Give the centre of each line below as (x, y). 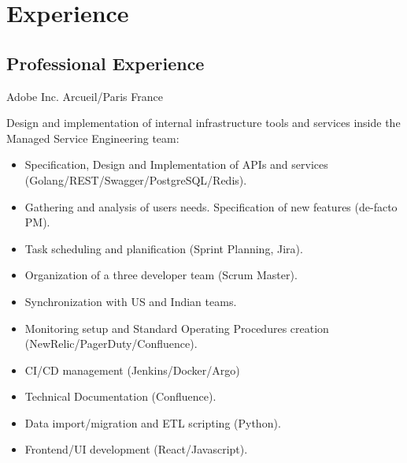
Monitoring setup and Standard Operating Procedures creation (177, 328)
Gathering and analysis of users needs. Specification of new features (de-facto (211, 206)
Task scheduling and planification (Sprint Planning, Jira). (164, 248)
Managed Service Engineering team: (93, 138)
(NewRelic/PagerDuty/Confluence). (111, 344)
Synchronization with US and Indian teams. (131, 301)
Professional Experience (105, 63)
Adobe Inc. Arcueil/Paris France (85, 96)
